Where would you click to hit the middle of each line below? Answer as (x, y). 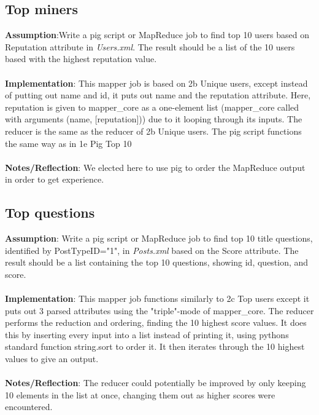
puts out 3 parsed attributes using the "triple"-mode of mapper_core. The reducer (159, 310)
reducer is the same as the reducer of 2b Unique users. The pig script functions (153, 131)
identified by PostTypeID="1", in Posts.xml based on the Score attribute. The (152, 250)
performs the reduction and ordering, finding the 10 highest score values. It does (156, 322)
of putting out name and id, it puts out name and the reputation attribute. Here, (158, 95)
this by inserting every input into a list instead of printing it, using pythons (147, 334)
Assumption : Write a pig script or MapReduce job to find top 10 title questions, (159, 238)
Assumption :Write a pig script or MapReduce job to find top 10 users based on (157, 35)
